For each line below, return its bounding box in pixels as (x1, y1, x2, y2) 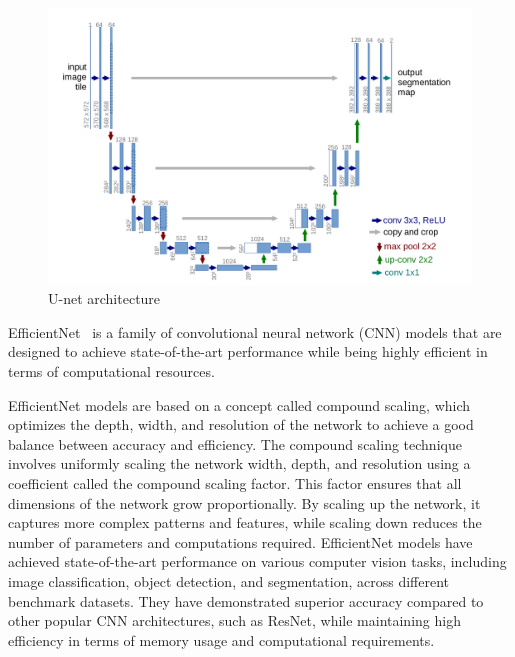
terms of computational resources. (8, 360, 215, 381)
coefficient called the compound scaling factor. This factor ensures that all (8, 472, 462, 493)
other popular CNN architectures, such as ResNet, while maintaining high (8, 610, 461, 631)
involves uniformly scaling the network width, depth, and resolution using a (8, 453, 471, 474)
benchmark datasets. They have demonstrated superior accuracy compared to (8, 590, 484, 611)
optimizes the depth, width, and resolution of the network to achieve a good (8, 414, 474, 435)
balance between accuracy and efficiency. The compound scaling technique (8, 433, 462, 454)
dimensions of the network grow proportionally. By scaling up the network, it (8, 492, 481, 513)
